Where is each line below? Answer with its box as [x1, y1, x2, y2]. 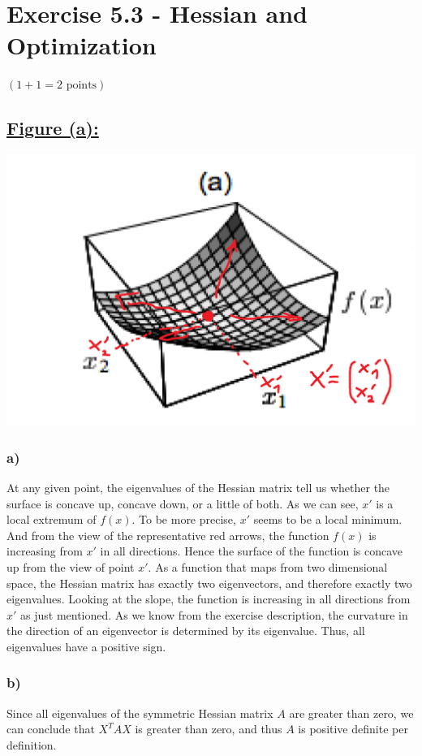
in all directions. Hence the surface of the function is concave [100, 542, 403, 559]
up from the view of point [6, 558, 135, 575]
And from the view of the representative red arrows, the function [6, 526, 329, 543]
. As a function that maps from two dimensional [148, 558, 388, 575]
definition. [6, 736, 57, 753]
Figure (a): [6, 115, 99, 140]
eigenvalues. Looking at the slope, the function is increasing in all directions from [6, 590, 411, 607]
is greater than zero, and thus [135, 720, 282, 737]
